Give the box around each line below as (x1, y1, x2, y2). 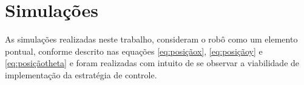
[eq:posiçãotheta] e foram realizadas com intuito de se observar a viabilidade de (5, 56, 300, 69)
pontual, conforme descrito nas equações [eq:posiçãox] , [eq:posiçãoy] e (5, 44, 263, 57)
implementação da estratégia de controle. (5, 68, 157, 81)
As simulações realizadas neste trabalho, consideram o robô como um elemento (5, 33, 298, 46)
